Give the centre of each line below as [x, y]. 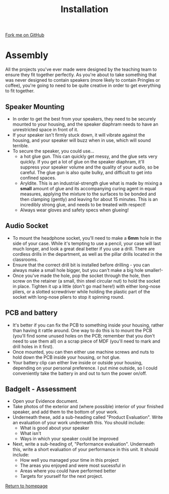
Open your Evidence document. [46, 401]
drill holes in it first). [33, 346]
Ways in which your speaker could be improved [69, 439]
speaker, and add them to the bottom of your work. [65, 412]
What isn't [30, 433]
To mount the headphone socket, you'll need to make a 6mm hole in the [87, 238]
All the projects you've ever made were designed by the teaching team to [81, 70]
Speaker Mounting [35, 107]
